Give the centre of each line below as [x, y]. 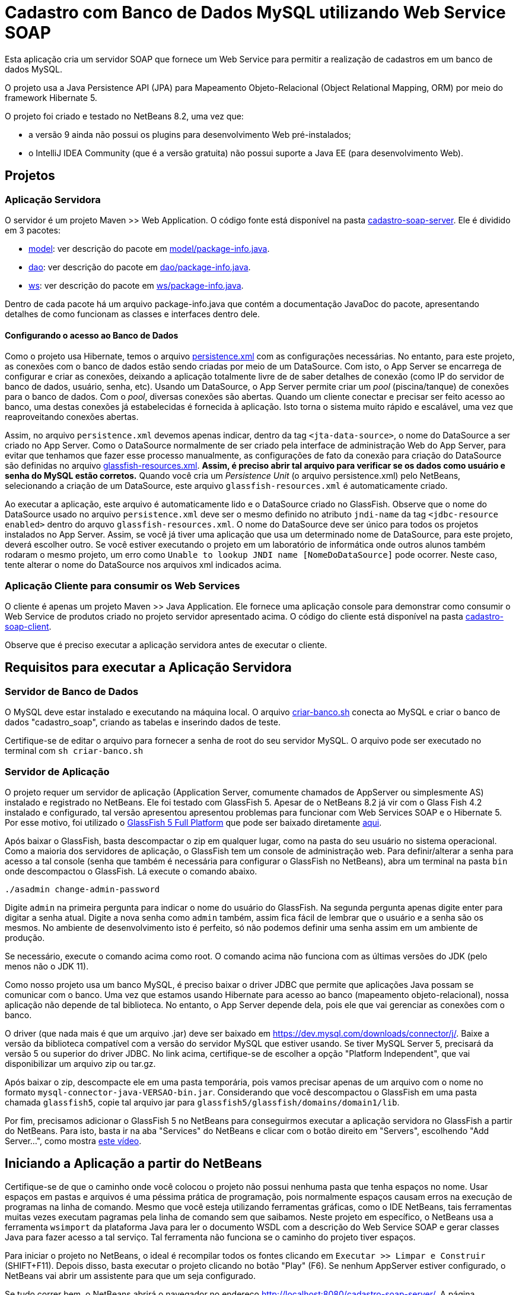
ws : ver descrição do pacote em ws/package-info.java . [136, 285]
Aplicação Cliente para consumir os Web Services [122, 585]
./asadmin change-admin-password [82, 889]
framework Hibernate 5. [51, 97]
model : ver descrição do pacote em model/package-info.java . [149, 248]
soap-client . [28, 626]
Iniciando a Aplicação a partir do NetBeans [133, 1164]
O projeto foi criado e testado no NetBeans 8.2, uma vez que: [124, 116]
